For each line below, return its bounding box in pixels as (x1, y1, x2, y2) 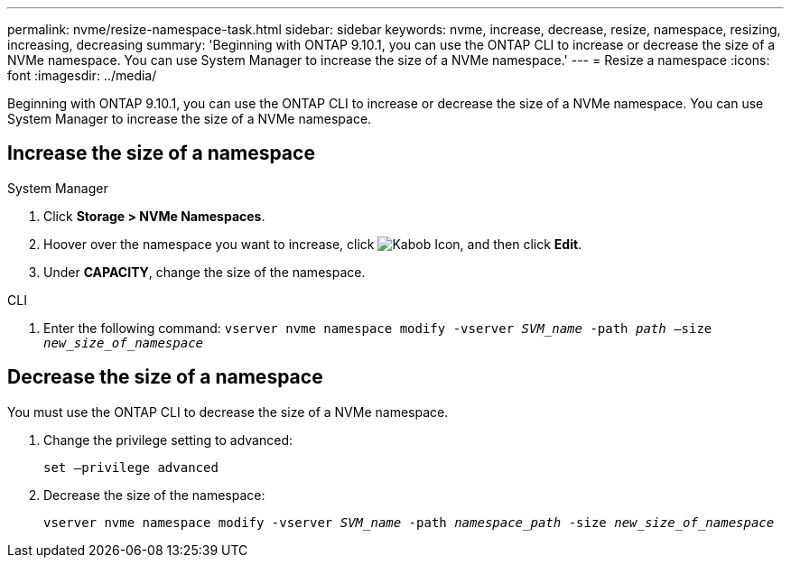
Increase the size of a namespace (7, 142, 315, 165)
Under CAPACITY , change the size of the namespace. (43, 264, 366, 280)
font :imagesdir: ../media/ (7, 68, 157, 83)
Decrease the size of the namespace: (43, 486, 265, 503)
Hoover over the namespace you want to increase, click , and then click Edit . (43, 236, 582, 252)
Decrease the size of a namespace (7, 366, 323, 389)
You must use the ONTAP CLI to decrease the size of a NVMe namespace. (7, 403, 449, 420)
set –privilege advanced (43, 459, 219, 475)
